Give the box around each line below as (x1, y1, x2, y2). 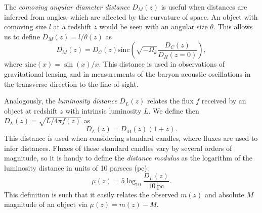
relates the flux (147, 95, 194, 106)
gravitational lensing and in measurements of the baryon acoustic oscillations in (4, 68, 251, 79)
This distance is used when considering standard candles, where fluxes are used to (4, 133, 258, 143)
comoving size (4, 21, 47, 32)
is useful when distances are (161, 2, 247, 12)
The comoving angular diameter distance (4, 2, 130, 12)
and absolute (204, 189, 244, 199)
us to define (4, 31, 40, 41)
